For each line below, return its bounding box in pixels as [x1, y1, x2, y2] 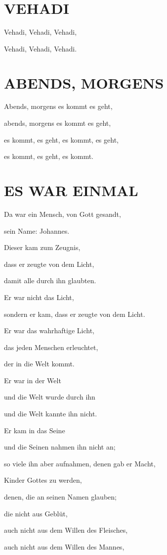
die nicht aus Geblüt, [4, 508, 68, 518]
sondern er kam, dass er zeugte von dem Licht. [4, 308, 145, 319]
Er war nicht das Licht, [4, 292, 74, 302]
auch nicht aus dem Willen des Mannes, [4, 541, 125, 552]
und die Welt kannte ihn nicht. [4, 408, 97, 419]
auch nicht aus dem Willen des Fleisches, [4, 525, 128, 535]
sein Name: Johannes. [4, 225, 70, 236]
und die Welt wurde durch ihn [4, 392, 95, 402]
